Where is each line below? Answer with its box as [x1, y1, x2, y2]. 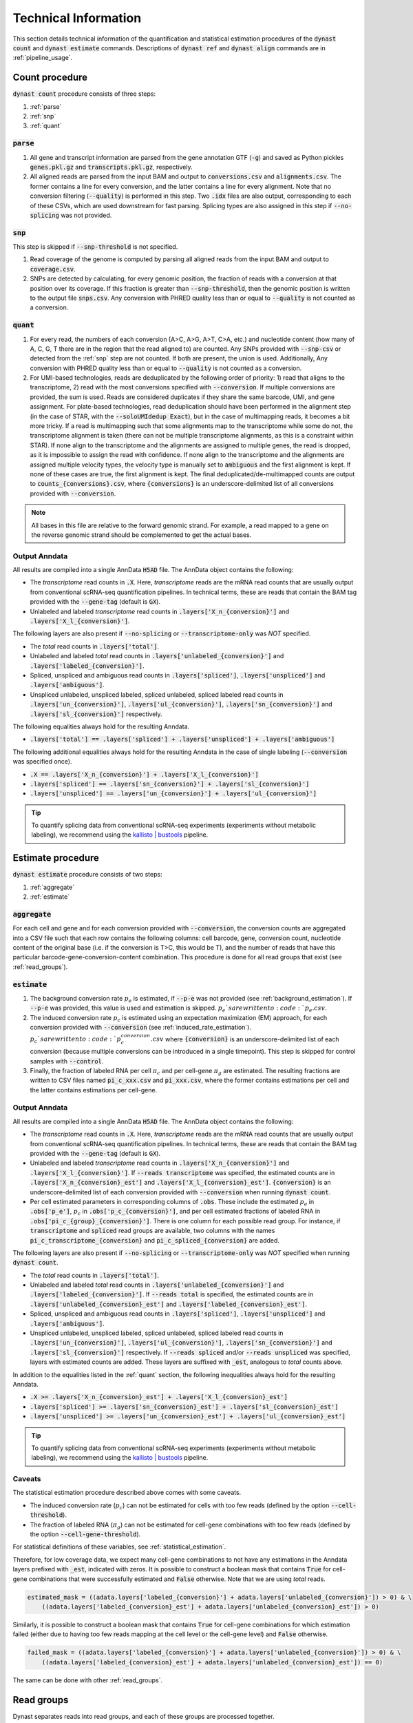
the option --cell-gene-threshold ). [30, 1530, 141, 1538]
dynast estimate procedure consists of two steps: [12, 870, 162, 879]
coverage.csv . [30, 265, 76, 273]
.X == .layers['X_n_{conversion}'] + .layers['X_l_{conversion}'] [30, 771, 260, 778]
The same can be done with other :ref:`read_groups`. [12, 1675, 163, 1684]
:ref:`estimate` [30, 893, 70, 901]
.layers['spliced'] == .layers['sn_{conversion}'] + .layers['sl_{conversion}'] [30, 779, 310, 788]
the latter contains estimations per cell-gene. [30, 1085, 158, 1094]
